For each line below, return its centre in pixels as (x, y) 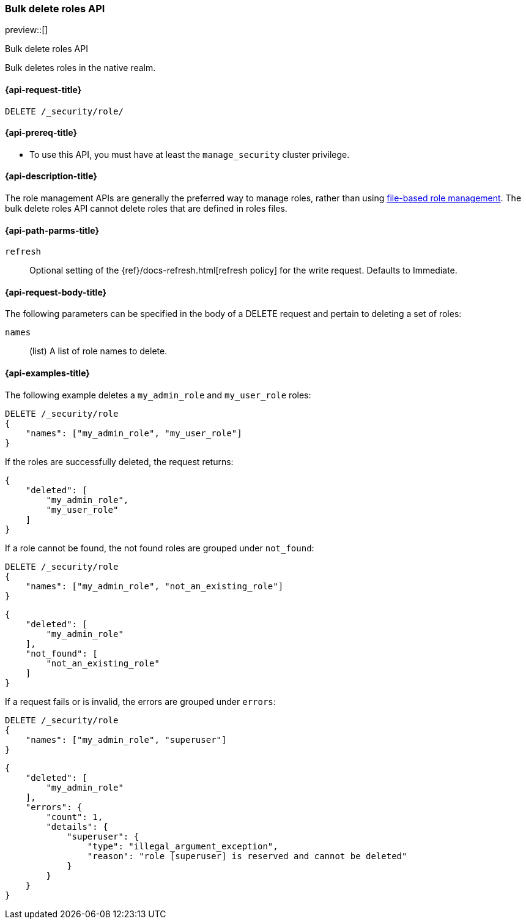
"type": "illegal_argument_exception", (183, 846)
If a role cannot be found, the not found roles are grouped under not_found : (160, 548)
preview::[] (27, 30)
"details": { (77, 826)
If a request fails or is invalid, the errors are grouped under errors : (140, 701)
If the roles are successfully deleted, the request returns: (119, 461)
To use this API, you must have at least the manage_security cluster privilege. (190, 154)
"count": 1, (75, 817)
